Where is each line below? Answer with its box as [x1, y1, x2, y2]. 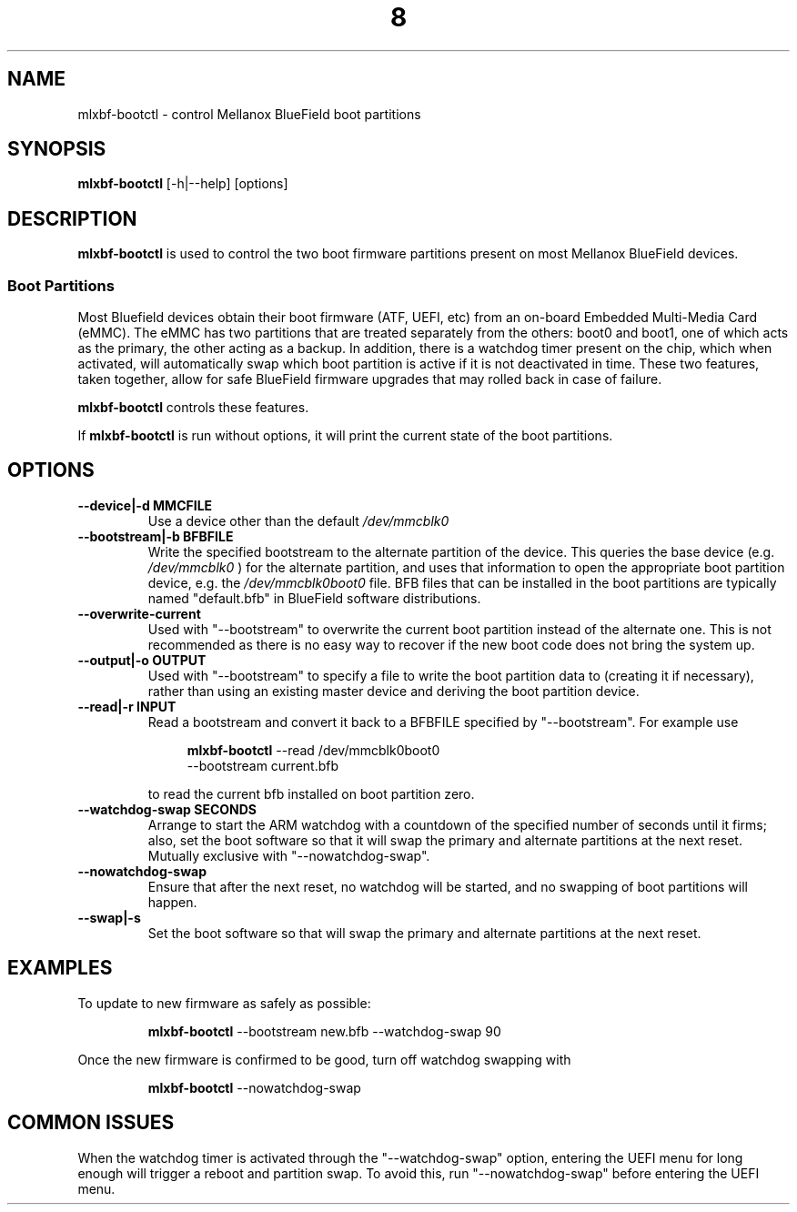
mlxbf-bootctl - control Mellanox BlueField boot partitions [77, 106, 421, 122]
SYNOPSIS [7, 137, 106, 161]
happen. [147, 894, 197, 910]
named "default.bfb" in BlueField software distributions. [147, 590, 481, 606]
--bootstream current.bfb [187, 757, 339, 773]
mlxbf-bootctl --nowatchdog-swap [147, 1079, 361, 1096]
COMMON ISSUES [7, 1111, 175, 1135]
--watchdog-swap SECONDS [77, 801, 257, 817]
